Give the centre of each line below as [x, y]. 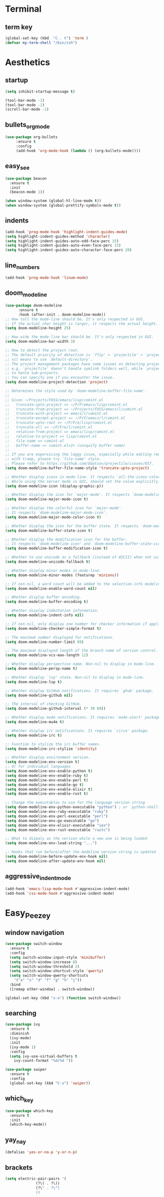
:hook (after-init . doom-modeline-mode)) [62, 314]
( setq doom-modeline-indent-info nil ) [44, 615]
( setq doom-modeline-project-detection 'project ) [57, 382]
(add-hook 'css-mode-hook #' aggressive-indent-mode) [60, 893]
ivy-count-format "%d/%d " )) [43, 1061]
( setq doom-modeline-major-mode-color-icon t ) [53, 517]
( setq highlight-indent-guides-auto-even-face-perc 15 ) [63, 246]
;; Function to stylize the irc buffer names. [53, 744]
